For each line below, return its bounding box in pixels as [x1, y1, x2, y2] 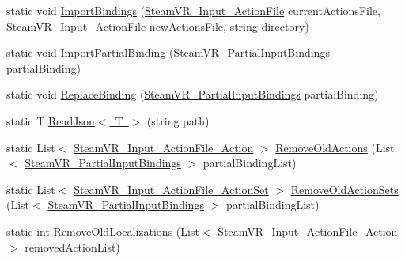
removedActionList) [25, 238, 120, 255]
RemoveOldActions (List [275, 139, 395, 155]
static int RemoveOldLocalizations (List [6, 222, 199, 239]
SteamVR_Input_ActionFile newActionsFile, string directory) [6, 17, 309, 34]
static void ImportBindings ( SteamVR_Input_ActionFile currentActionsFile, [6, 2, 380, 18]
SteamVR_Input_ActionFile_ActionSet [74, 181, 269, 197]
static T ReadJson [6, 112, 95, 129]
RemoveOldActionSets [290, 181, 399, 197]
